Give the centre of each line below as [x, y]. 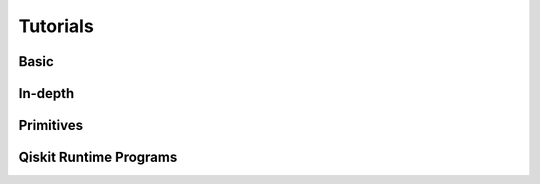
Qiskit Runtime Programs [98, 157]
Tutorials [56, 26]
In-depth [46, 93]
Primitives [51, 125]
